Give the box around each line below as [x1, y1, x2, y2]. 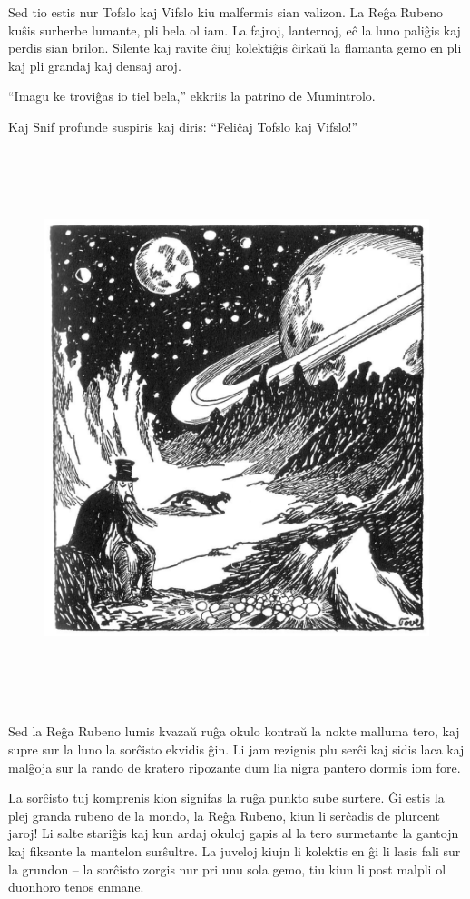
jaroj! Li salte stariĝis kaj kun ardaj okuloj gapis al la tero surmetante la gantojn [8, 824, 459, 843]
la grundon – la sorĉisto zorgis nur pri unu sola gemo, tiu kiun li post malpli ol [8, 859, 446, 878]
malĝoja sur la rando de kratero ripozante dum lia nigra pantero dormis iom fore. [8, 757, 461, 776]
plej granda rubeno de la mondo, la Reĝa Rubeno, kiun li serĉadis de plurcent [8, 805, 440, 824]
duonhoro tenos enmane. [8, 877, 144, 896]
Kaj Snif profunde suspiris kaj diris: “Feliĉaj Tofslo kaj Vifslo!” [8, 116, 358, 135]
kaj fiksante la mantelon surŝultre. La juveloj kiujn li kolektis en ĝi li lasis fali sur [8, 842, 461, 861]
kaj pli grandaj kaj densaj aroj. [8, 55, 181, 75]
